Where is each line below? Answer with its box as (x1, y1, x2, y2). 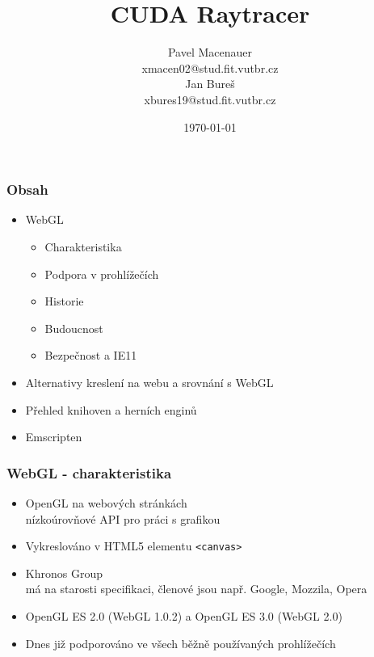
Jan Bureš (185, 75, 235, 92)
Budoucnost (44, 319, 103, 336)
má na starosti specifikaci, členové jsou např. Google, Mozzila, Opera (25, 580, 368, 597)
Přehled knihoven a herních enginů (25, 401, 197, 418)
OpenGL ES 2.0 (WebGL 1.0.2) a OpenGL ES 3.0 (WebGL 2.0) (25, 607, 342, 624)
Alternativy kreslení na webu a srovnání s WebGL (25, 373, 274, 390)
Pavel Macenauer (167, 44, 253, 61)
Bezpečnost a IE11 (44, 347, 137, 364)
